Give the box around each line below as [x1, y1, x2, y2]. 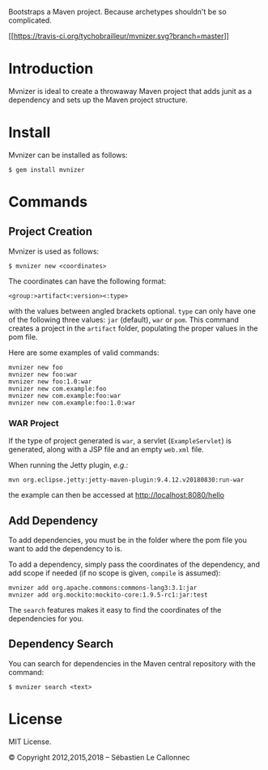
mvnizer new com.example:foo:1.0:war [8, 399, 136, 407]
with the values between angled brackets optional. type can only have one [8, 306, 257, 315]
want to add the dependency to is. [8, 543, 123, 554]
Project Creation [8, 225, 93, 238]
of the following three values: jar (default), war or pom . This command [8, 314, 239, 324]
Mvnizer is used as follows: [8, 246, 100, 256]
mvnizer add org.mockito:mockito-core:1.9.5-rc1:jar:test [8, 591, 208, 599]
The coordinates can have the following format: [8, 276, 167, 286]
